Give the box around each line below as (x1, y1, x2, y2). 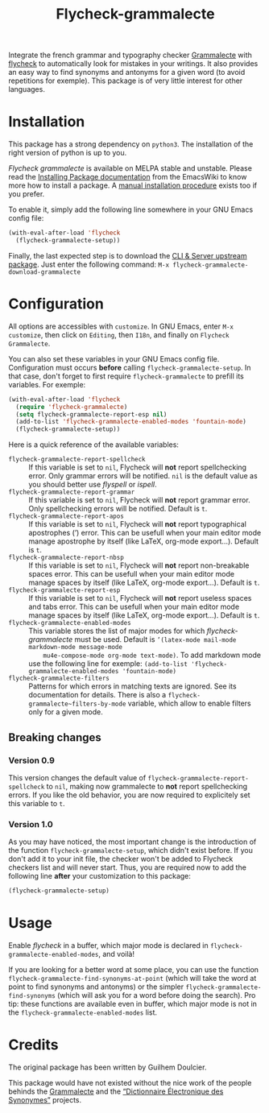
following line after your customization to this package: (8, 871, 192, 881)
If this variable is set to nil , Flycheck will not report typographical (28, 519, 247, 529)
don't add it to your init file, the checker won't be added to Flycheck (8, 854, 234, 864)
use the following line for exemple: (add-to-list (28, 659, 188, 668)
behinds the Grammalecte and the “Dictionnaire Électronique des (8, 1086, 224, 1096)
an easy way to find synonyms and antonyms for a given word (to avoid (8, 68, 246, 77)
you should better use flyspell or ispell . (28, 480, 157, 490)
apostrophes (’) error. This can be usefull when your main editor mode (28, 528, 262, 538)
